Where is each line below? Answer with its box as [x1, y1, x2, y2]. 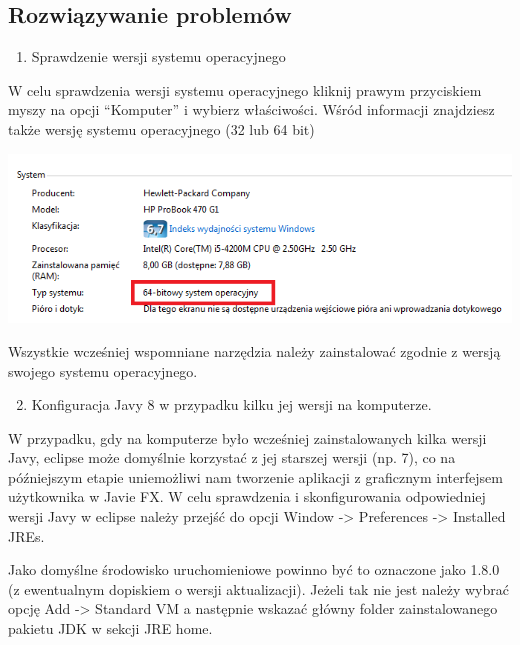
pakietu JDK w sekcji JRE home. [8, 618, 213, 639]
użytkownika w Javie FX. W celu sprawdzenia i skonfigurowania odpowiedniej [8, 486, 486, 507]
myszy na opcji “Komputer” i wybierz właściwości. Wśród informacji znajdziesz [8, 99, 495, 120]
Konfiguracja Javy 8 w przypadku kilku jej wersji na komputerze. [31, 394, 432, 415]
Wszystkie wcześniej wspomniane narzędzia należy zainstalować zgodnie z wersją [8, 340, 501, 361]
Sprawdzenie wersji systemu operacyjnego [31, 46, 286, 67]
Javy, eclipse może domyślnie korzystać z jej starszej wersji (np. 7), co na [8, 447, 456, 468]
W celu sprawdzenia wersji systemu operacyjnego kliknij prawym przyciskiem [8, 79, 482, 100]
